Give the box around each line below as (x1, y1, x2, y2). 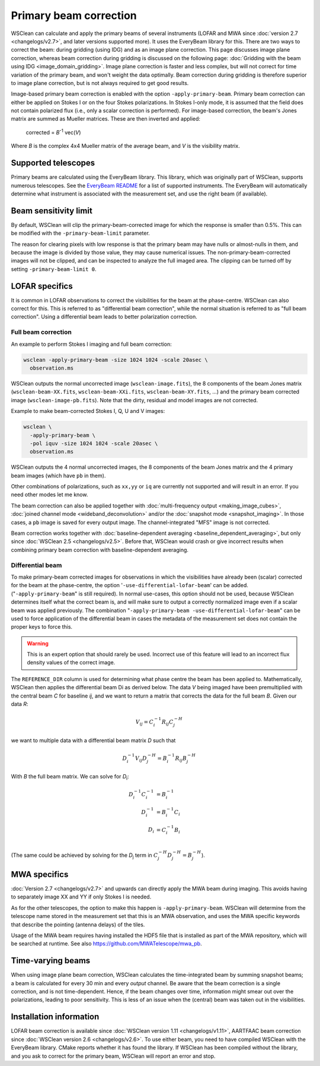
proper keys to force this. (11, 623, 73, 630)
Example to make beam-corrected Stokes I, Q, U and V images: (11, 408, 165, 415)
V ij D (135, 755, 148, 763)
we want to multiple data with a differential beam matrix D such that (11, 737, 176, 744)
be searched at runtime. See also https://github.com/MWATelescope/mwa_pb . (11, 940, 202, 947)
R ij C (161, 719, 174, 727)
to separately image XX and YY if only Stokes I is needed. (11, 893, 152, 900)
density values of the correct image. (27, 659, 116, 666)
